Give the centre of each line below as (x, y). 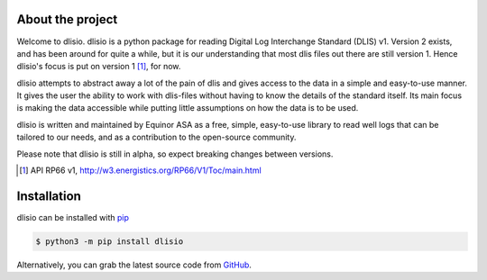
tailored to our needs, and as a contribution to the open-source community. (156, 137)
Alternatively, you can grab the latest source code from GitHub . (134, 265)
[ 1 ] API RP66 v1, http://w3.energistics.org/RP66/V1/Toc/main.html (140, 170)
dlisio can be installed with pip (73, 217)
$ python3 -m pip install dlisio (110, 241)
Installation (49, 196)
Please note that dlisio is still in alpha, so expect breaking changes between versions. (175, 154)
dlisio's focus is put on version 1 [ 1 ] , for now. (99, 67)
